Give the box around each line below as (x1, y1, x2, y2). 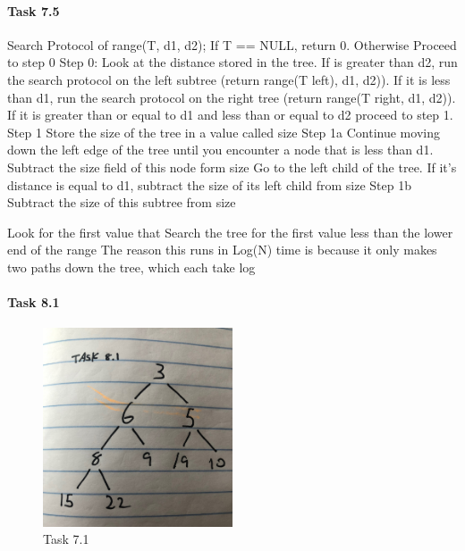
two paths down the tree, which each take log (7, 257, 256, 276)
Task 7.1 (43, 530, 89, 548)
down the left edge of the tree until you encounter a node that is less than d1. (7, 140, 434, 159)
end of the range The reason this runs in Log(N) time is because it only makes (7, 240, 437, 259)
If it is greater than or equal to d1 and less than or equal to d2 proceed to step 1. (7, 105, 453, 124)
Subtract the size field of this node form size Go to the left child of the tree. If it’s (7, 157, 457, 176)
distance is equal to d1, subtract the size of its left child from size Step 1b (7, 175, 412, 194)
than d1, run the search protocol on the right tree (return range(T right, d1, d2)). (7, 88, 456, 106)
